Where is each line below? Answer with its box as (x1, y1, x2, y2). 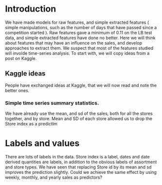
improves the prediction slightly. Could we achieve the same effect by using (5, 169, 157, 175)
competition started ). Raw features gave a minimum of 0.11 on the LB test (5, 30, 152, 35)
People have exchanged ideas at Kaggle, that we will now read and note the (5, 82, 157, 88)
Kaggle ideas (5, 69, 46, 78)
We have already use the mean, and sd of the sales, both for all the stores (5, 110, 153, 117)
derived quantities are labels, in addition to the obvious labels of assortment (5, 159, 157, 165)
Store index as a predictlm (5, 121, 57, 127)
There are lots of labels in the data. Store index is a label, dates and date (5, 154, 150, 159)
